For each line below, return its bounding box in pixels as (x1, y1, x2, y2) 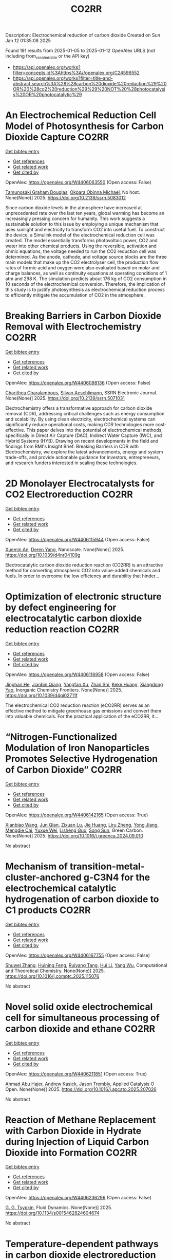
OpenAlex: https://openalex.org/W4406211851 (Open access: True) (5, 1070, 147, 1077)
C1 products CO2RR (5, 904, 91, 916)
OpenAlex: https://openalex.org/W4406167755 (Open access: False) (5, 952, 150, 958)
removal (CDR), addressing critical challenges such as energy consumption (5, 410, 165, 416)
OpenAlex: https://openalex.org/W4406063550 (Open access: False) (5, 179, 151, 185)
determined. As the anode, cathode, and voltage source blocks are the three (5, 253, 167, 260)
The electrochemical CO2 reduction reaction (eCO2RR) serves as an (5, 702, 150, 708)
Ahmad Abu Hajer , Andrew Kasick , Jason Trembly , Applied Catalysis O (5, 1081, 155, 1087)
